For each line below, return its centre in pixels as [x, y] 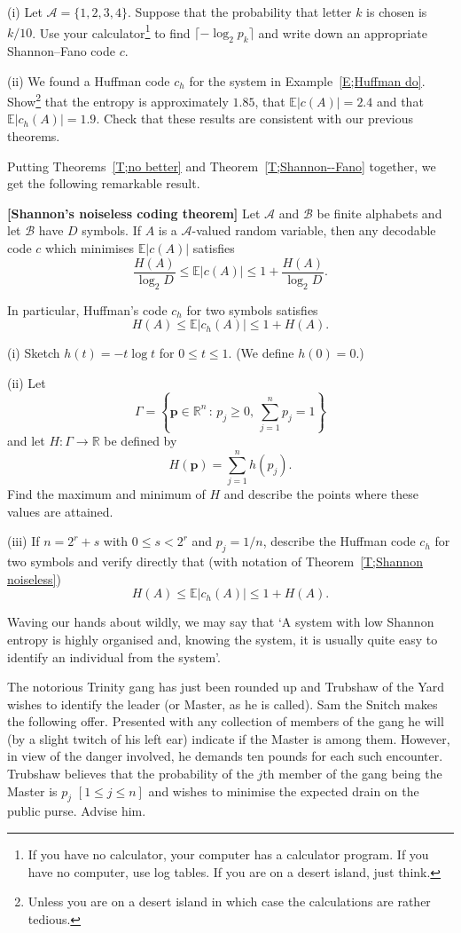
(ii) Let [27, 382]
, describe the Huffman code [339, 541]
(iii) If [23, 541]
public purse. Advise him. [77, 811]
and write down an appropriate [343, 32]
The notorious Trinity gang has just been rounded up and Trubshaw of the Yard [226, 687]
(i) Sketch [34, 353]
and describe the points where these [321, 494]
